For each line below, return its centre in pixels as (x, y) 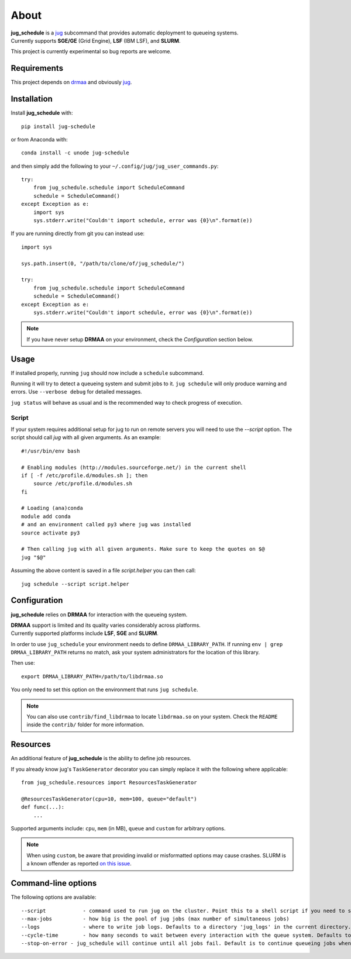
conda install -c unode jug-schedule (75, 153)
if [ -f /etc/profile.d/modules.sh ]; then (85, 475)
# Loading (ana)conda (52, 508)
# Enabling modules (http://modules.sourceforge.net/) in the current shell (134, 467)
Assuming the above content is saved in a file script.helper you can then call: (103, 571)
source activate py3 (51, 533)
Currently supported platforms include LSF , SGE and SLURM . (85, 633)
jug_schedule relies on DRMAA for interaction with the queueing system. (99, 615)
